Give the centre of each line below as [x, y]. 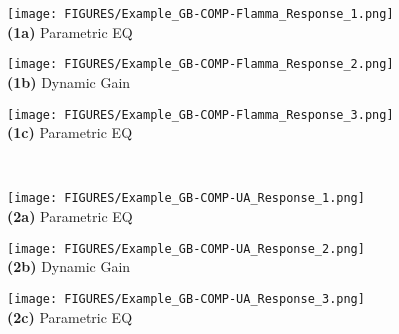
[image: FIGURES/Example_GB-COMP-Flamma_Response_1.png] [200, 14]
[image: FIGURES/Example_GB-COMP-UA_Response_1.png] [186, 198]
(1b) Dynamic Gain [69, 81]
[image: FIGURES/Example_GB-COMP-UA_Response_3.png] [186, 298]
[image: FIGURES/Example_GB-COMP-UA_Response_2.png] [186, 248]
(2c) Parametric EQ [70, 316]
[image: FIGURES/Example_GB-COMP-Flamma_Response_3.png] [200, 114]
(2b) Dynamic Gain [69, 266]
